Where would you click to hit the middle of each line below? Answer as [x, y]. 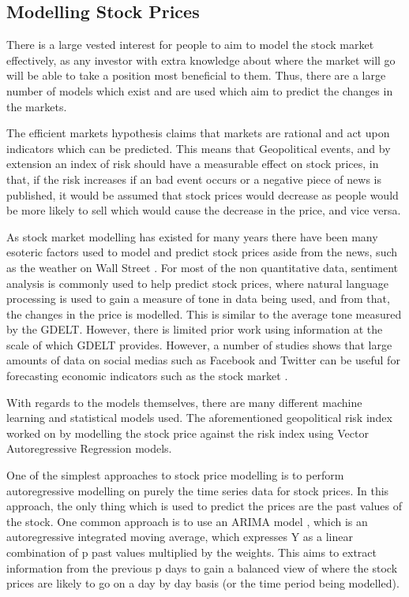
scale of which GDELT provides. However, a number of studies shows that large [199, 344]
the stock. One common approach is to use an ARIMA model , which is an [187, 521]
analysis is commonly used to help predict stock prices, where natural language [197, 283]
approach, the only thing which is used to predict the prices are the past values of [204, 506]
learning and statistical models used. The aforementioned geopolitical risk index [199, 418]
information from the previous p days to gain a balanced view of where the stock [202, 567]
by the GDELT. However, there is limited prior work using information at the [195, 329]
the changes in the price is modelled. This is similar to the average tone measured [204, 313]
